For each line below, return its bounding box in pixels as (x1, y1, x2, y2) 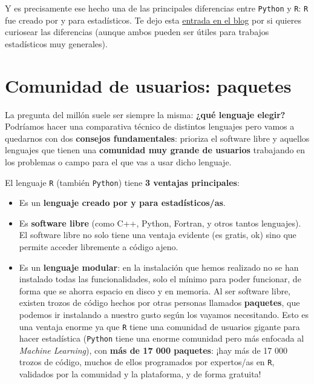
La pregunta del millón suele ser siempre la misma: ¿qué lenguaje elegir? (5, 108, 286, 121)
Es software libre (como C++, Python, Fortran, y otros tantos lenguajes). (19, 216, 301, 229)
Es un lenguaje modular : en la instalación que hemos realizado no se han (19, 260, 299, 273)
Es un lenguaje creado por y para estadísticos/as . (19, 196, 226, 209)
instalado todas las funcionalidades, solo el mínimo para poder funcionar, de (19, 273, 301, 285)
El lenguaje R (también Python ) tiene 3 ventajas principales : (5, 176, 240, 188)
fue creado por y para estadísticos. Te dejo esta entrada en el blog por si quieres (5, 13, 301, 26)
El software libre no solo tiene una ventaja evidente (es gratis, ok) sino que (19, 228, 296, 241)
